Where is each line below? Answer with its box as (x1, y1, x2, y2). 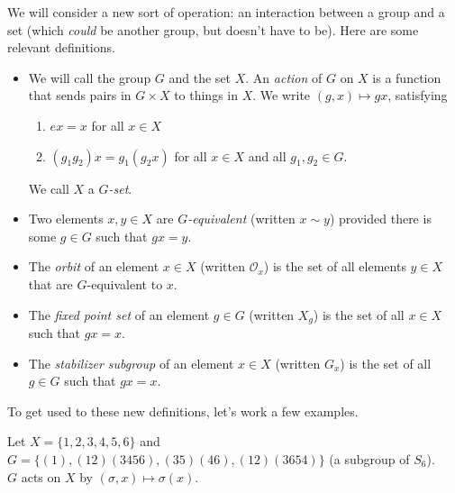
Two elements (28, 209, 104, 228)
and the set (168, 68, 232, 87)
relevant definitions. (7, 38, 115, 57)
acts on (21, 467, 61, 486)
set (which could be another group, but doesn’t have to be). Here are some (7, 20, 419, 39)
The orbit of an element (28, 257, 159, 276)
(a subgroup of (329, 449, 410, 468)
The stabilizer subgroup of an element (28, 353, 234, 372)
